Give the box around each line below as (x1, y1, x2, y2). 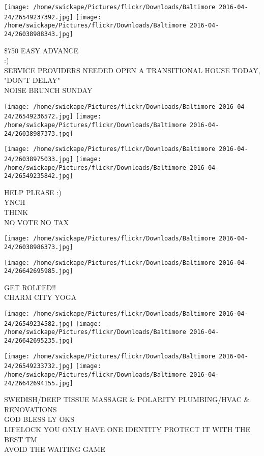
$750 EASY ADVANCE (4, 45, 79, 55)
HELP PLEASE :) (4, 187, 62, 197)
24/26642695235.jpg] (4, 337, 74, 344)
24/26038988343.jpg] (4, 30, 74, 38)
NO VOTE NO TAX (4, 217, 69, 227)
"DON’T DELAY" (4, 75, 61, 85)
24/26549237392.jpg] (4, 13, 74, 21)
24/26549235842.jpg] (4, 172, 74, 180)
